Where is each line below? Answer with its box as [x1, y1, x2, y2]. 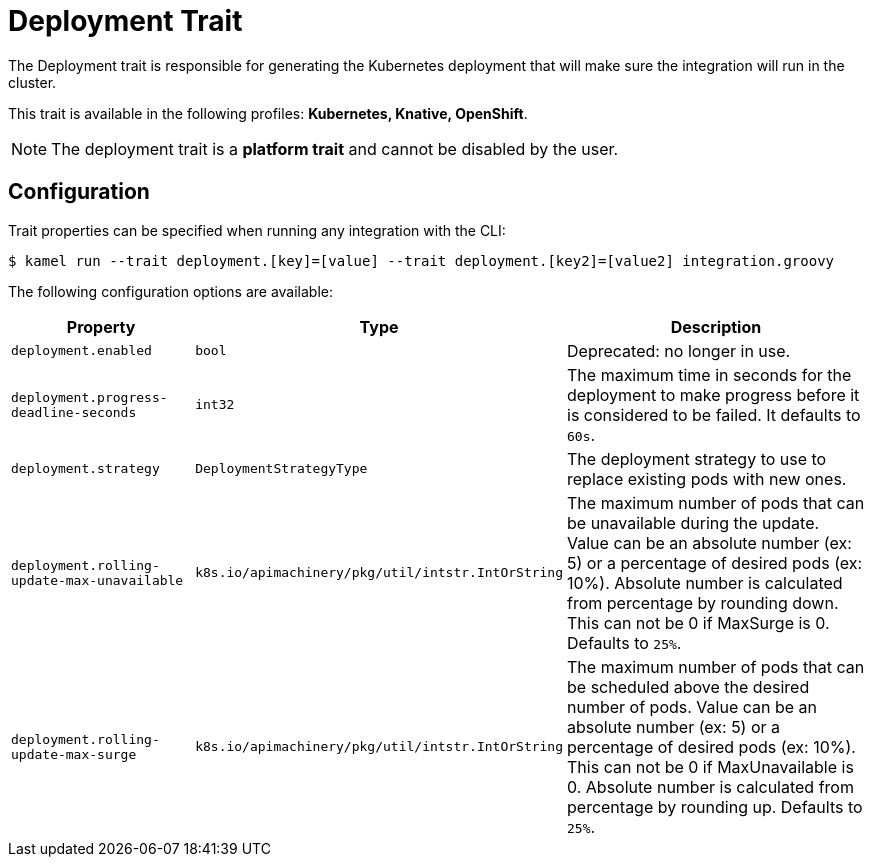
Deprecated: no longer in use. [567, 340, 791, 361]
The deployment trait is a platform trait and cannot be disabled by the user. [51, 138, 619, 159]
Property [66, 316, 136, 337]
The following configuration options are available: [8, 282, 334, 300]
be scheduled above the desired [567, 676, 810, 697]
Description [670, 316, 762, 337]
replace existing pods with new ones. [567, 468, 847, 489]
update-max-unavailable [11, 572, 184, 588]
